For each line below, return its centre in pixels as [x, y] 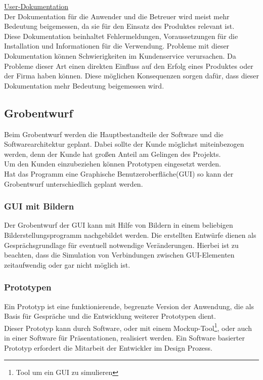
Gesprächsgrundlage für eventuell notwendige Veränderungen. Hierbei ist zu [121, 245]
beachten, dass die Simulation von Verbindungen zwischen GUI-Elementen [119, 255]
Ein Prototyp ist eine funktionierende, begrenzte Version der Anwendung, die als [129, 306]
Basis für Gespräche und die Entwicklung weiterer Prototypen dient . [110, 316]
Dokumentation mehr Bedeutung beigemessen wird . [84, 85]
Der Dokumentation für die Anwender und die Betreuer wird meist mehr [117, 16]
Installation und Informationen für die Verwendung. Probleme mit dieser [117, 46]
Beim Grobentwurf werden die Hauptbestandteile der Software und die [114, 134]
